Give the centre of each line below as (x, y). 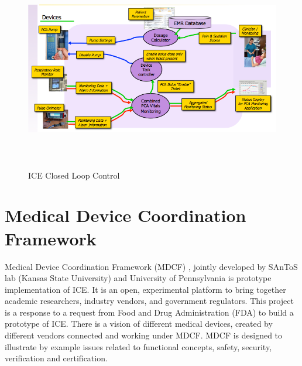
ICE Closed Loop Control (74, 175)
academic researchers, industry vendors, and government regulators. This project (149, 301)
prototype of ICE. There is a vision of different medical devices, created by (139, 324)
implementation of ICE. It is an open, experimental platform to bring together (145, 289)
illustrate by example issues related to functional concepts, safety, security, (138, 346)
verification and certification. (56, 358)
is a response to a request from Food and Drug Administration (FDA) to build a (149, 312)
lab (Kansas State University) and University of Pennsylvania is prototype (138, 278)
